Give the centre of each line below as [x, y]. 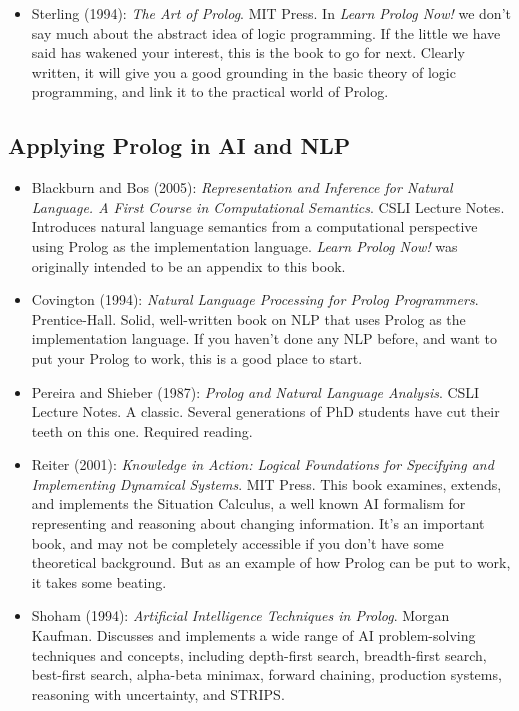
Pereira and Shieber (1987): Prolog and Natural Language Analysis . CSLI [255, 391]
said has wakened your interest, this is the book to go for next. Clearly [248, 52]
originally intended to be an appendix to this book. [188, 265]
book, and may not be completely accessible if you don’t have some [237, 542]
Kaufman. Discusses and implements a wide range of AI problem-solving [253, 635]
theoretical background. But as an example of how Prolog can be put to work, [271, 562]
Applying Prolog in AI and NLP [179, 145]
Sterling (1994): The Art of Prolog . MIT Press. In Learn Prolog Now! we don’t [271, 13]
